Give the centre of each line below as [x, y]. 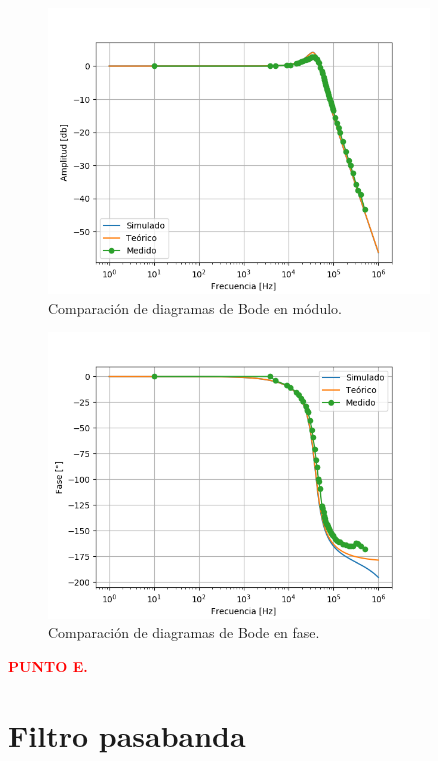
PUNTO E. [48, 665]
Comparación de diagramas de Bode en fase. [184, 632]
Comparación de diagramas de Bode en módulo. [195, 307]
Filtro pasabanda [127, 734]
